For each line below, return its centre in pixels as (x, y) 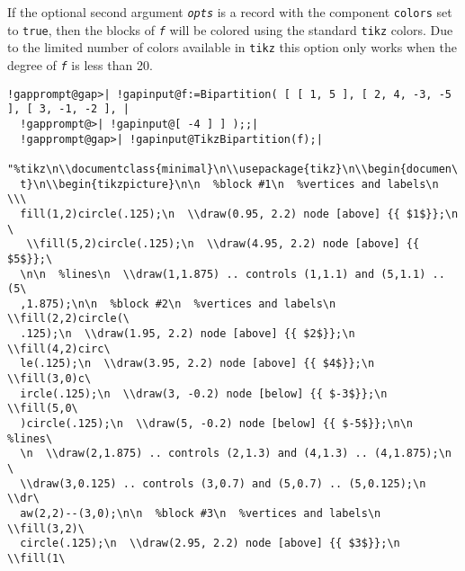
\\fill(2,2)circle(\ (69, 319)
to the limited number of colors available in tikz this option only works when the (232, 47)
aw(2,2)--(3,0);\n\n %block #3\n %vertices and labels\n (201, 513)
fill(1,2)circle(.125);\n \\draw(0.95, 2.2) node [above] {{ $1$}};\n (239, 214)
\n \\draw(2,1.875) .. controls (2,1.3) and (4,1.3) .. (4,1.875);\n (236, 454)
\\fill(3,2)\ (46, 528)
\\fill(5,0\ (43, 409)
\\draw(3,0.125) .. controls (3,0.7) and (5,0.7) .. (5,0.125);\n (223, 483)
